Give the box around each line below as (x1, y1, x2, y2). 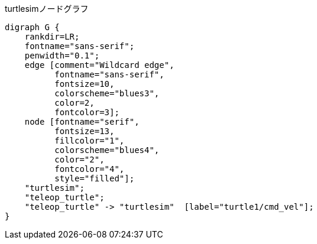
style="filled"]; (54, 174, 135, 183)
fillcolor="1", (54, 136, 125, 145)
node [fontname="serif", (24, 117, 140, 126)
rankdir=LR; (24, 32, 80, 41)
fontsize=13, (54, 126, 115, 136)
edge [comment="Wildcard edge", (24, 60, 174, 70)
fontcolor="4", (54, 164, 125, 174)
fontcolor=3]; (54, 108, 119, 117)
